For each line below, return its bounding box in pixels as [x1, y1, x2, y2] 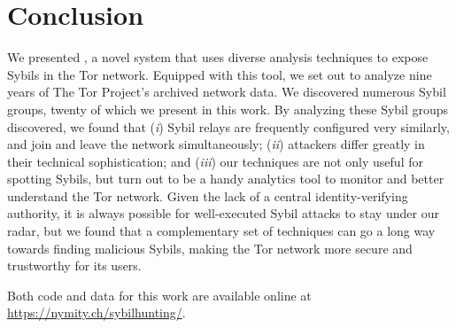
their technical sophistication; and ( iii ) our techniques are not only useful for [7, 152, 423, 170]
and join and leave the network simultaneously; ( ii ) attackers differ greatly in [7, 135, 425, 153]
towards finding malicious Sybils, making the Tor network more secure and [7, 238, 413, 257]
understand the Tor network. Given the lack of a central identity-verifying [7, 186, 408, 205]
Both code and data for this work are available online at [7, 285, 312, 304]
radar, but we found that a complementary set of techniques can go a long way [7, 222, 436, 240]
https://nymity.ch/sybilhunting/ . [7, 303, 186, 322]
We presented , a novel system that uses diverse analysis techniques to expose [7, 48, 429, 66]
